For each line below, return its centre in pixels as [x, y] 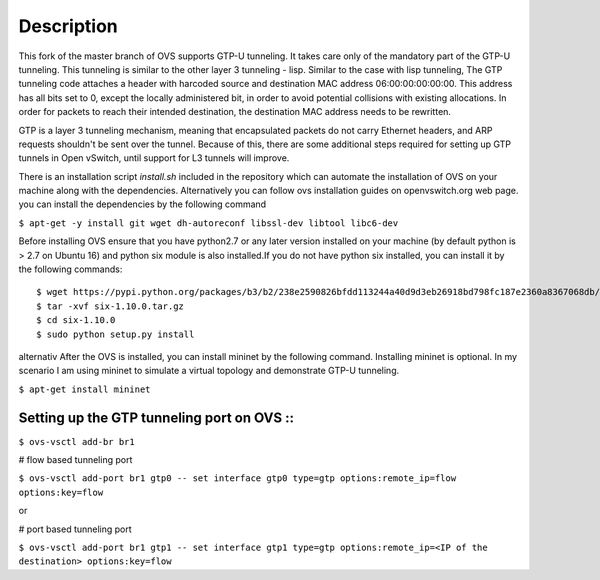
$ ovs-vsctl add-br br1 [76, 441]
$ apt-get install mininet [84, 389]
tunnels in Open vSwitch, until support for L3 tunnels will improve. [154, 158]
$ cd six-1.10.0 [76, 320]
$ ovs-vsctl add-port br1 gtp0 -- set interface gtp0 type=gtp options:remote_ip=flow [237, 478]
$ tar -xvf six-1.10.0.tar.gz [110, 306]
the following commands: [70, 269]
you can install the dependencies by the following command [142, 204]
